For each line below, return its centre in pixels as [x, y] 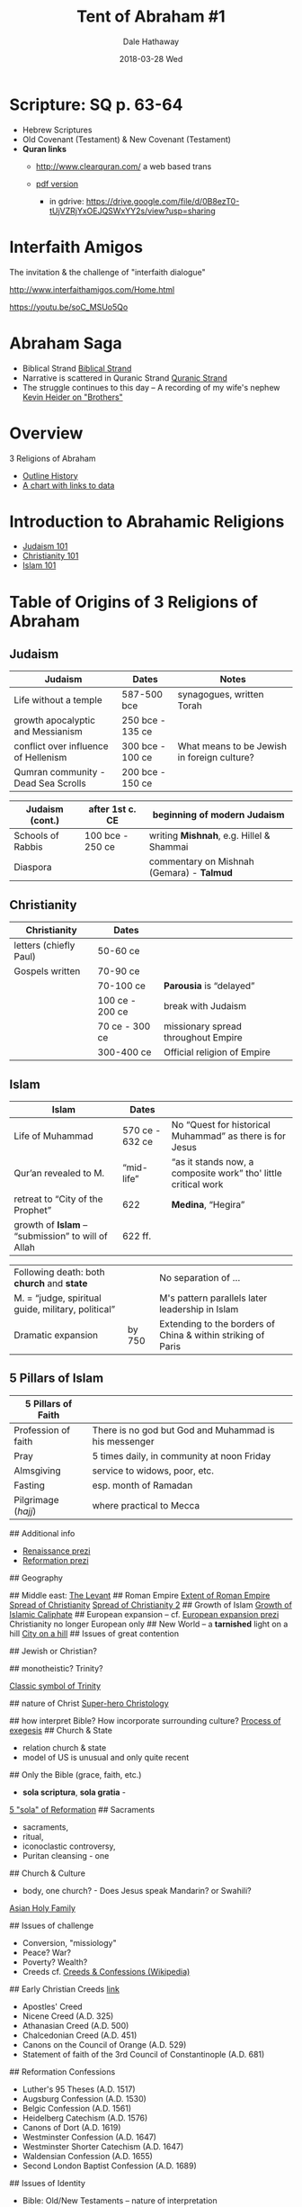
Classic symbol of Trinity [55, 1686]
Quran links [44, 149]
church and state [51, 1284]
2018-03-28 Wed [151, 59]
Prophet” [33, 1211]
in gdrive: [67, 201]
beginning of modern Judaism [218, 815]
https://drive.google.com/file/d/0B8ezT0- [163, 201]
